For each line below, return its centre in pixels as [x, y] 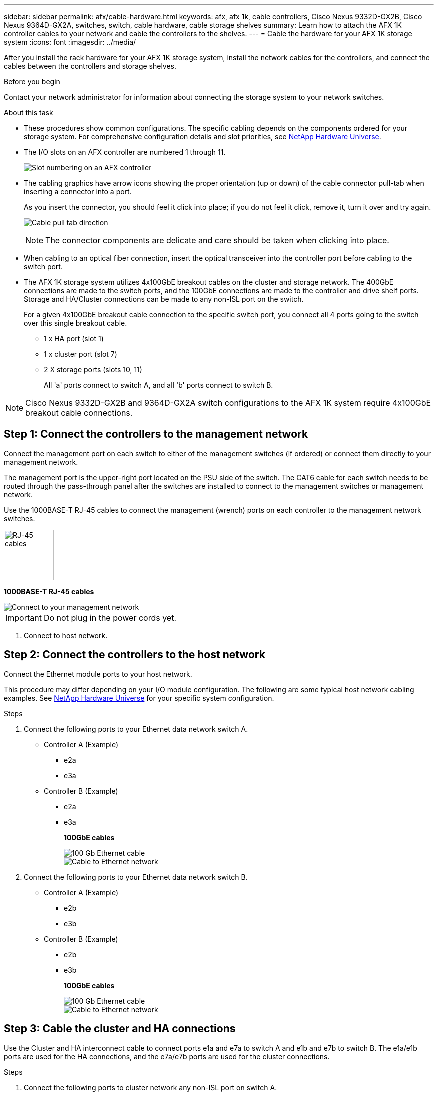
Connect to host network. [66, 635]
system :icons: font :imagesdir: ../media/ [70, 42]
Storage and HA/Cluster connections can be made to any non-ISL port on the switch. [164, 299]
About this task [29, 112]
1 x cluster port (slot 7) [81, 354]
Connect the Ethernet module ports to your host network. [98, 674]
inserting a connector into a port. [78, 191]
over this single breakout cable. [76, 323]
